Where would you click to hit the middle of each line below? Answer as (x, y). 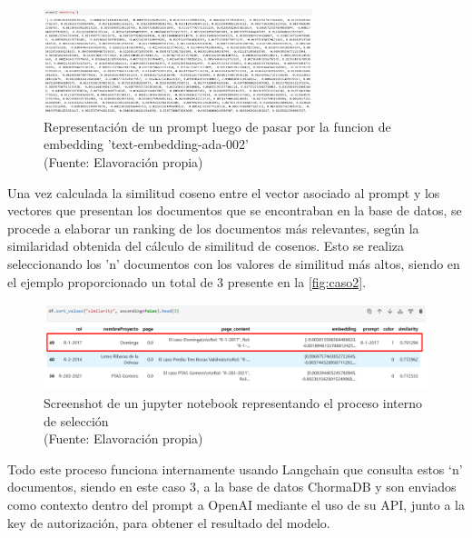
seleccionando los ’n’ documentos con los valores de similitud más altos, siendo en (234, 263)
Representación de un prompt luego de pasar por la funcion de (217, 126)
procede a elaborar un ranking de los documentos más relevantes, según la (213, 228)
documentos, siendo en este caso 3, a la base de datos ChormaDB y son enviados (232, 487)
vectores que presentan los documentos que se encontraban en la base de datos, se (235, 210)
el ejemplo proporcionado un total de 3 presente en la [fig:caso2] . (187, 281)
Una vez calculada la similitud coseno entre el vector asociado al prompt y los (224, 192)
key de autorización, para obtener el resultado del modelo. (169, 522)
